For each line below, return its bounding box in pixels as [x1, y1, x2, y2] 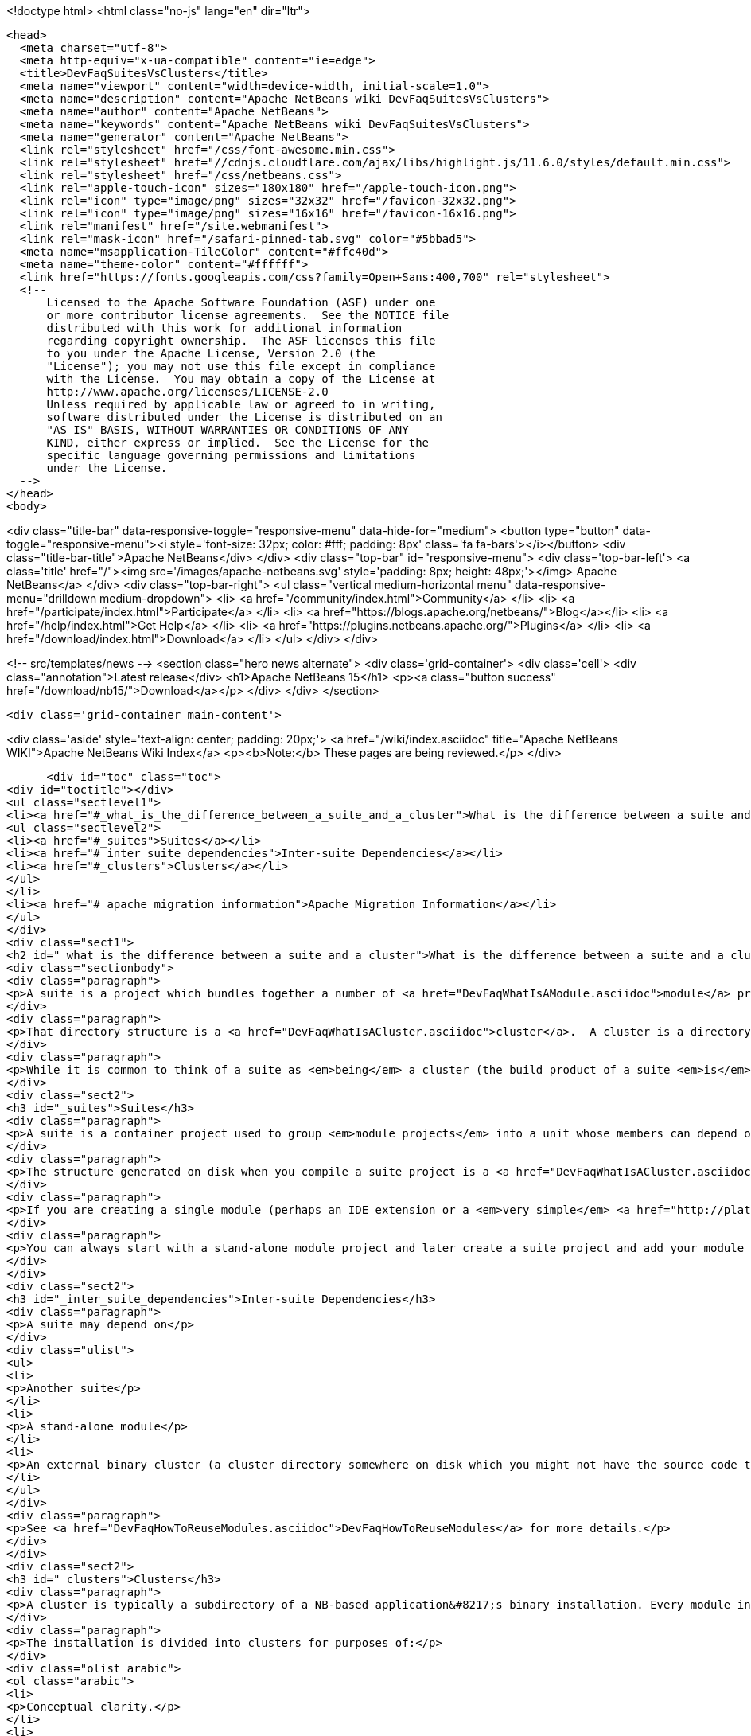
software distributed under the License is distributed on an [46, 411, 442, 423]
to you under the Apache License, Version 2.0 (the [46, 347, 375, 360]
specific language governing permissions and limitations [46, 449, 416, 462]
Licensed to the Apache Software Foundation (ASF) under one [46, 296, 436, 309]
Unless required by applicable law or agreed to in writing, [46, 398, 436, 411]
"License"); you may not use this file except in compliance [46, 360, 436, 373]
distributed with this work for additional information [46, 322, 403, 334]
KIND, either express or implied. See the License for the [46, 436, 430, 449]
